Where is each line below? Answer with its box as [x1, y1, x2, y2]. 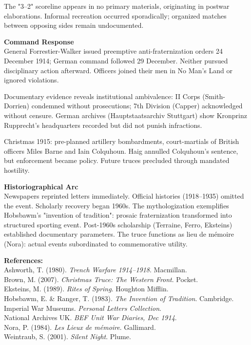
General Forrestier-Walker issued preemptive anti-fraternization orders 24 [4, 46, 223, 56]
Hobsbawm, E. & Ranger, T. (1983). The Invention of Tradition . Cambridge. [4, 293, 234, 304]
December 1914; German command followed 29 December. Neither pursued [4, 55, 228, 65]
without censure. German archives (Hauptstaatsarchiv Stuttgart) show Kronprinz [4, 110, 247, 120]
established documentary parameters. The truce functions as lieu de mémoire [4, 229, 234, 239]
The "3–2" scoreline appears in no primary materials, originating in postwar [4, 1, 230, 11]
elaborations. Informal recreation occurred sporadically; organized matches [4, 10, 227, 20]
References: [4, 255, 43, 265]
